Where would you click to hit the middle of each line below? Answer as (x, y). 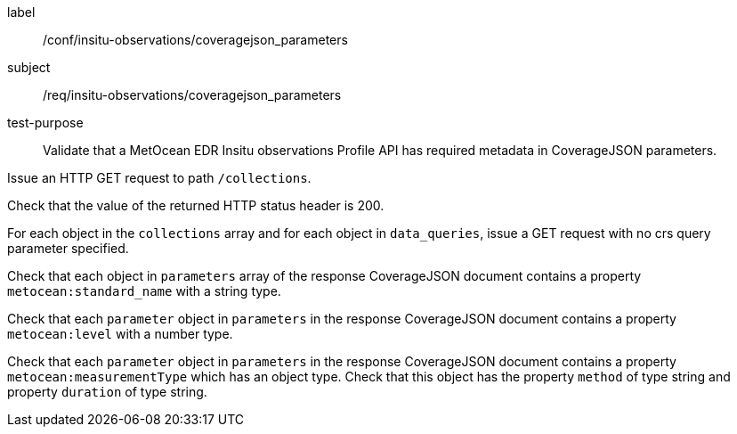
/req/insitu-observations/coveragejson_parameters (192, 95)
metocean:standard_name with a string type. (144, 291)
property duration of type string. (107, 392)
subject (29, 67)
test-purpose (45, 123)
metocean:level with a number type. (120, 334)
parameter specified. (68, 248)
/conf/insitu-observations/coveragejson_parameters (195, 40)
